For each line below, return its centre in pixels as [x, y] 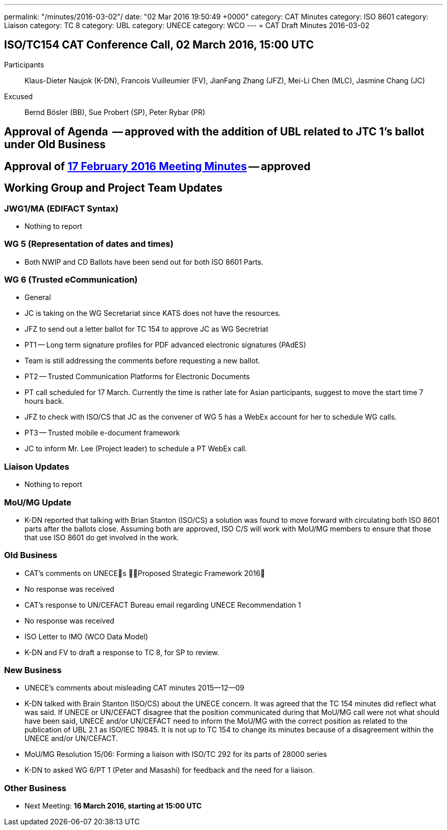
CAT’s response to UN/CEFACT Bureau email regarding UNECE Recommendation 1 [163, 605]
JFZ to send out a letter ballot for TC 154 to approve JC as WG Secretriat [146, 329]
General [38, 297]
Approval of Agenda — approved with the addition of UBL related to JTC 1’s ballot [214, 132]
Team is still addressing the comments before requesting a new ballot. [142, 361]
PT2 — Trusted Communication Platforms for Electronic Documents [137, 377]
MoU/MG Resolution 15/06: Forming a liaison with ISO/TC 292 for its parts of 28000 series [176, 754]
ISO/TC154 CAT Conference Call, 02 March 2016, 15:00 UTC [159, 45]
